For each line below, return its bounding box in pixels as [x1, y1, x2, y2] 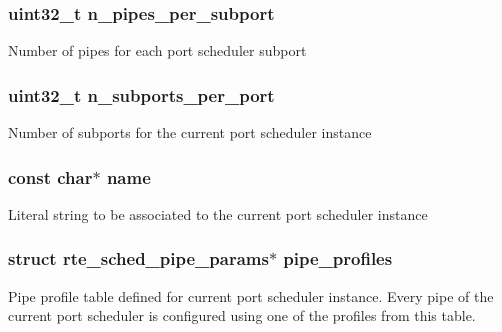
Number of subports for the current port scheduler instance [8, 122, 372, 143]
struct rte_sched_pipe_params [8, 246, 269, 271]
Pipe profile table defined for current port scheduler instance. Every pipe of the [8, 285, 494, 306]
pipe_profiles [283, 246, 393, 271]
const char [8, 164, 93, 189]
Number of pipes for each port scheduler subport [8, 40, 307, 61]
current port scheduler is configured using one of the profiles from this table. [8, 305, 476, 326]
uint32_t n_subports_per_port [8, 82, 275, 107]
